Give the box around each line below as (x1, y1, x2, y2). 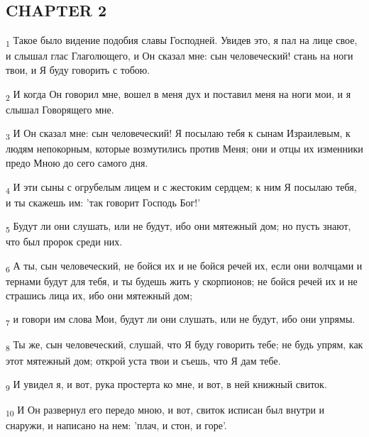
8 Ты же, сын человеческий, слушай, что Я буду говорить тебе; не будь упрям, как (6, 337, 363, 354)
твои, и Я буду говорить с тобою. (6, 62, 150, 77)
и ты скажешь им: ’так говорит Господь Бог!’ (6, 194, 201, 209)
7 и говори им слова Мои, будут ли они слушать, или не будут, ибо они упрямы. (6, 311, 356, 328)
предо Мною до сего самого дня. (6, 155, 148, 170)
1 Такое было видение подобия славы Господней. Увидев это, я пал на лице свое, (6, 33, 358, 49)
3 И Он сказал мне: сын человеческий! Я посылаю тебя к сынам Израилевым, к (6, 126, 351, 143)
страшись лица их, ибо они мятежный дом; (6, 287, 193, 302)
